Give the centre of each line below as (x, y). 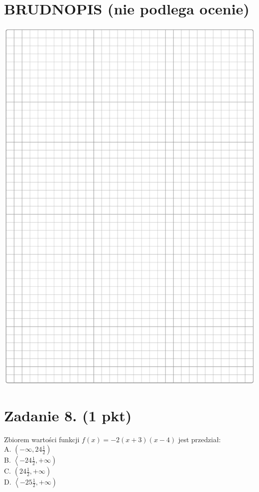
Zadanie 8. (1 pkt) (68, 415)
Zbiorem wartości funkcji (42, 439)
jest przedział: (199, 439)
